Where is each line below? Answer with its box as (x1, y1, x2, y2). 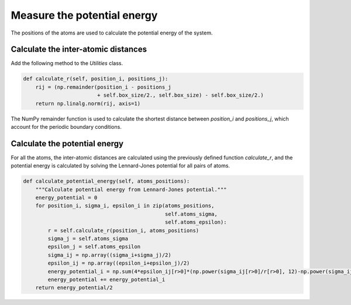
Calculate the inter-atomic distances (11, 44, 147, 54)
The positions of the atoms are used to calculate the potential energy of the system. (11, 29, 213, 36)
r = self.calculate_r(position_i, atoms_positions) (47, 227, 199, 234)
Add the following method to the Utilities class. (11, 60, 123, 67)
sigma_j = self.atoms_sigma (47, 235, 129, 242)
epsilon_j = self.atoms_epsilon (47, 244, 140, 250)
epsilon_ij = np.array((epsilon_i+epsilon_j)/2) (47, 260, 190, 266)
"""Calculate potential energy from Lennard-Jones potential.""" (35, 186, 227, 193)
